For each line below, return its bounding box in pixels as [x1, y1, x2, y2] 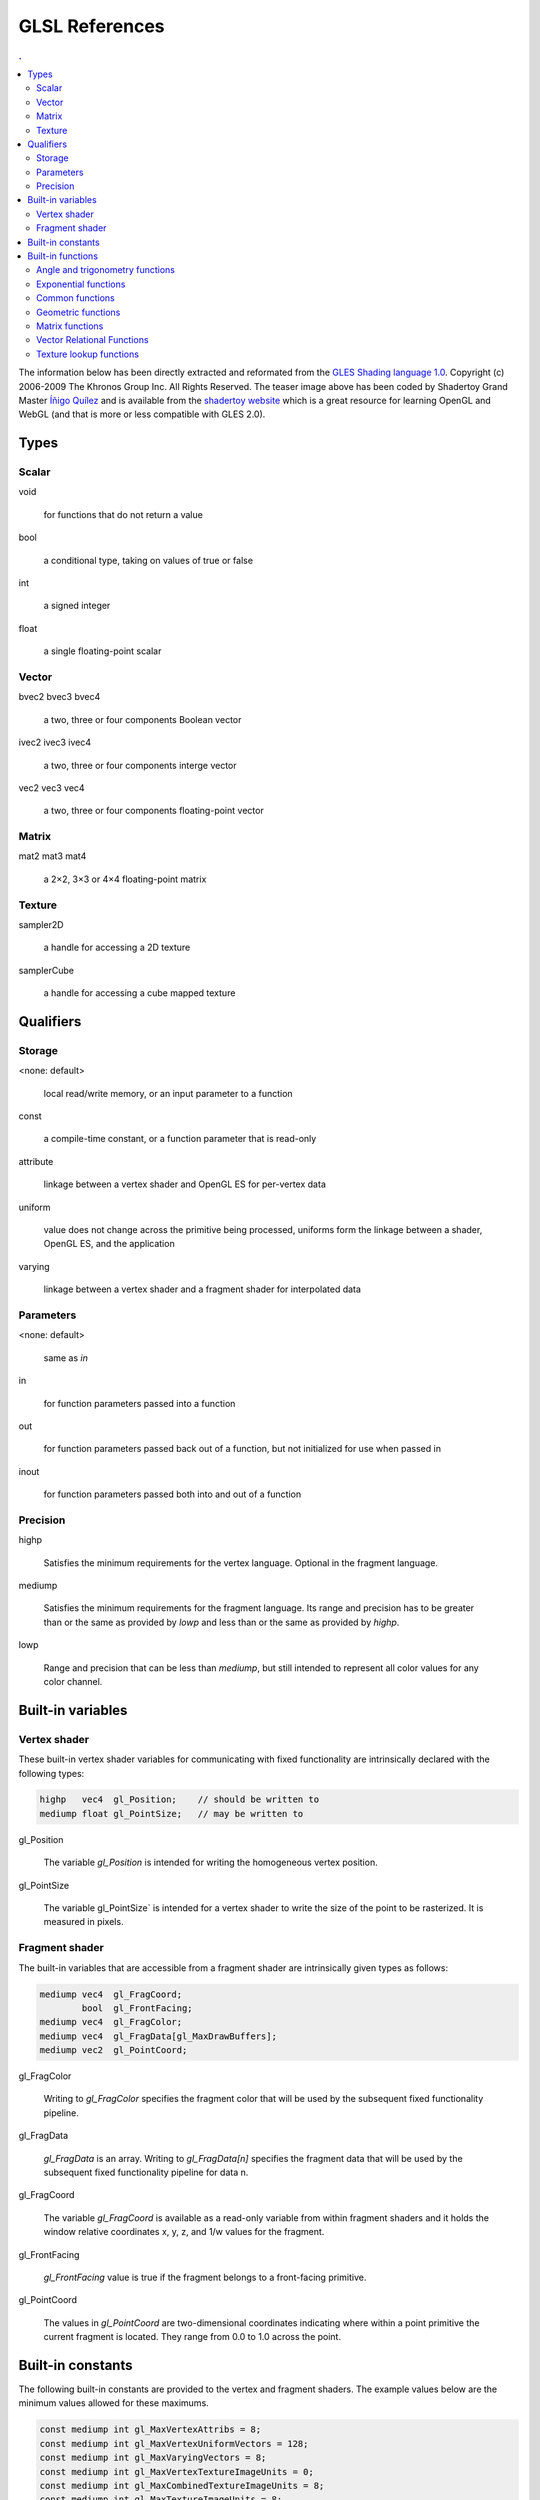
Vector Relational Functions [36, 334, 149, 346]
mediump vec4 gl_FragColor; [39, 2016, 183, 2028]
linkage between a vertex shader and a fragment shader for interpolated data [43, 1283, 362, 1295]
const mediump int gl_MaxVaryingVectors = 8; [39, 2452, 267, 2464]
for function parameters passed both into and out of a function [43, 1488, 302, 1500]
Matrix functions [36, 320, 104, 332]
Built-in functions [27, 250, 99, 262]
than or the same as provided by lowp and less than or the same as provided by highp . [43, 1616, 400, 1628]
